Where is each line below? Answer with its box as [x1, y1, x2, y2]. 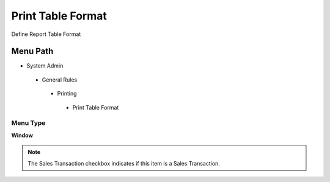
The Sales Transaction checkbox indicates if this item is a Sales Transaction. [28, 159, 220, 167]
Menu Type [11, 119, 46, 127]
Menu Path [11, 46, 54, 57]
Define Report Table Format [11, 30, 81, 38]
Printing [57, 90, 77, 97]
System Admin [26, 62, 64, 69]
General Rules [42, 76, 78, 83]
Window [11, 131, 34, 139]
